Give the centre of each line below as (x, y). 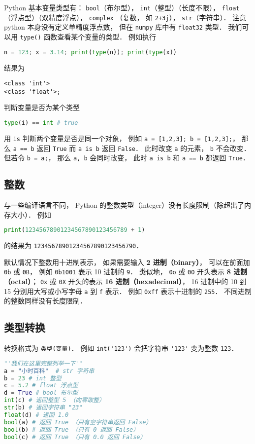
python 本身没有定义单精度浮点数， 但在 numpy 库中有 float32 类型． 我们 (123, 27)
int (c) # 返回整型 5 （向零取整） (54, 400)
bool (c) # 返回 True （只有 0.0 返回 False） (75, 437)
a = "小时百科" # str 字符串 (49, 371)
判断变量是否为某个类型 (42, 107)
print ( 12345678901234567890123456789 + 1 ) (75, 230)
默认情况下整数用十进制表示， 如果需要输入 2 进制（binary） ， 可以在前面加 (127, 262)
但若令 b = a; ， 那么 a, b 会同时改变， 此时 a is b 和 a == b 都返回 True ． (127, 158)
